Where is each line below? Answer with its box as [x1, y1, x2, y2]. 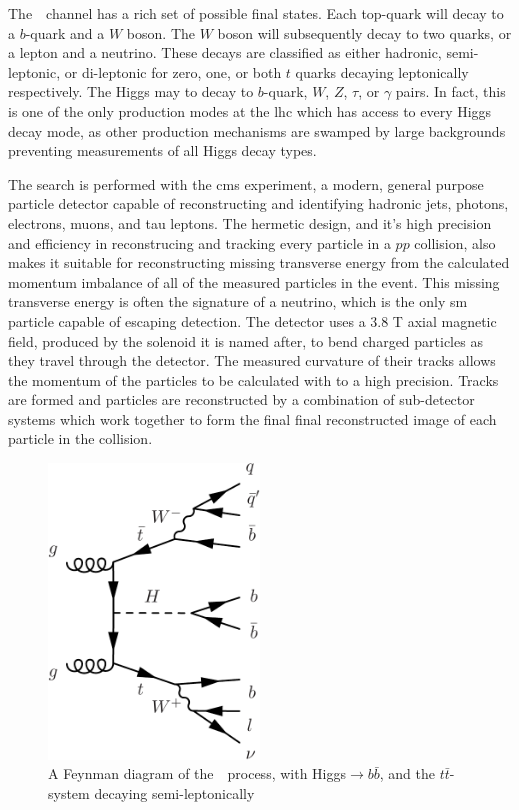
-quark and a [25, 22, 105, 43]
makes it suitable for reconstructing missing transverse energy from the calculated [8, 252, 510, 273]
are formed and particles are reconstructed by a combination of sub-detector [8, 389, 475, 410]
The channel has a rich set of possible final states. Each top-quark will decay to [8, 3, 504, 23]
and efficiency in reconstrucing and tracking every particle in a [8, 232, 391, 253]
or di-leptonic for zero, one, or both [64, 61, 282, 82]
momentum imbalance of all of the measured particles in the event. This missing [8, 271, 500, 292]
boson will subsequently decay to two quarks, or [217, 22, 512, 43]
